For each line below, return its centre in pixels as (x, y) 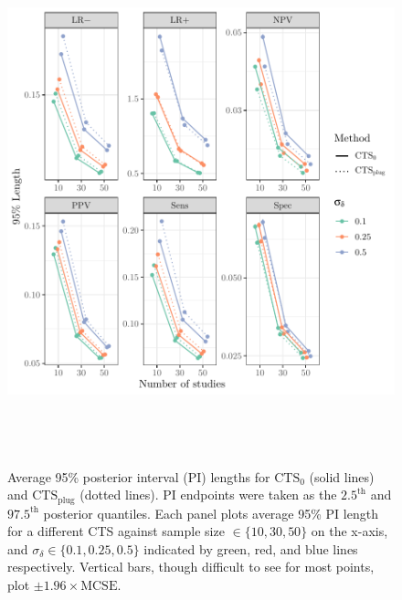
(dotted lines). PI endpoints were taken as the (208, 495)
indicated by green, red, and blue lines (251, 548)
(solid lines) (342, 476)
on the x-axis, (349, 531)
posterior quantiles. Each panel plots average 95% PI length (211, 513)
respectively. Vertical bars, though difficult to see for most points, (191, 567)
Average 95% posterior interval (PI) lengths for (139, 476)
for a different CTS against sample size (116, 531)
